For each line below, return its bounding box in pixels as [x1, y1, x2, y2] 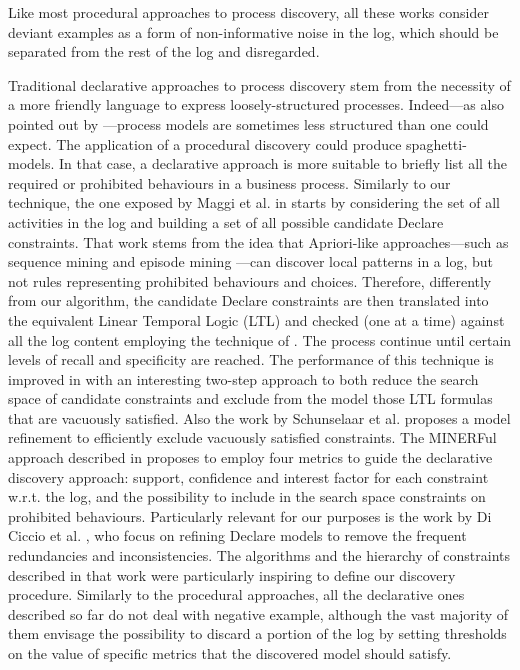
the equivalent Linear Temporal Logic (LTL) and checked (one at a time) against [8, 309, 505, 330]
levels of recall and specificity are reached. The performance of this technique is [8, 349, 494, 370]
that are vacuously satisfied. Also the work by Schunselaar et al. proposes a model [8, 407, 511, 428]
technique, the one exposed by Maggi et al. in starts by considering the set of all [8, 192, 501, 213]
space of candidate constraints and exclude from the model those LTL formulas [8, 388, 493, 409]
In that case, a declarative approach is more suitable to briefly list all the [59, 153, 508, 174]
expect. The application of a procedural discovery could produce [8, 133, 402, 154]
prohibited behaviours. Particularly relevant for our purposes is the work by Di [8, 505, 492, 526]
